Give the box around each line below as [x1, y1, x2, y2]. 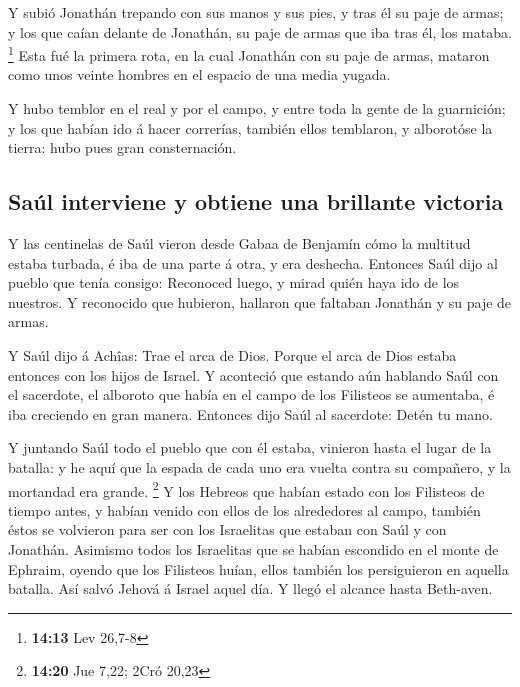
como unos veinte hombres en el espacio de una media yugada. [8, 64, 391, 85]
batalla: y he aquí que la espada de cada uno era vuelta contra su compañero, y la [8, 456, 511, 477]
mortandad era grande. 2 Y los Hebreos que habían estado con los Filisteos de [8, 477, 485, 501]
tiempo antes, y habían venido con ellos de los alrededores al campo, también [8, 499, 481, 520]
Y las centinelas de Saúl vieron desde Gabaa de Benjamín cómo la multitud [8, 233, 471, 254]
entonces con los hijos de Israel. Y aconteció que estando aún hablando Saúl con [8, 364, 499, 385]
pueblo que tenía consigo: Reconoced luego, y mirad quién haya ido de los [8, 272, 460, 293]
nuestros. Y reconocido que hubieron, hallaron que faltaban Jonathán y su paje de [8, 291, 512, 312]
